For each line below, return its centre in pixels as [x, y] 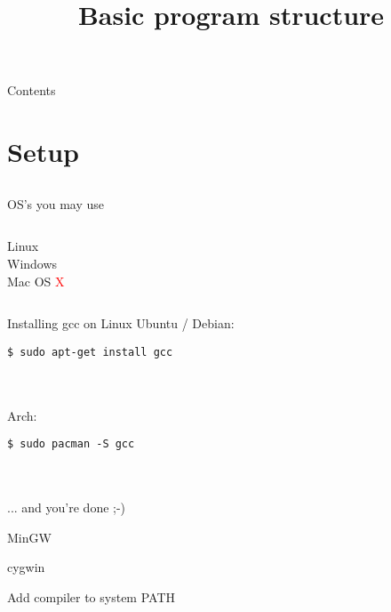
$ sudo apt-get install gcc [90, 352]
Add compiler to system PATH [91, 596]
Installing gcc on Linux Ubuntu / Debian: [121, 323]
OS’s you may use [56, 203]
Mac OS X [36, 281]
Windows [32, 263]
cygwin [26, 567]
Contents [32, 90]
